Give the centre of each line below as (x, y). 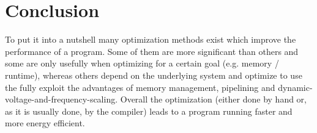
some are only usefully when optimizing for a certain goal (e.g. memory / (142, 63)
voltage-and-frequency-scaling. (62, 99)
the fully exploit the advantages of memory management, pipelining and (140, 87)
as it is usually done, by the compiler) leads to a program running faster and (149, 111)
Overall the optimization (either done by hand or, (213, 99)
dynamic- (295, 87)
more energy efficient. (45, 123)
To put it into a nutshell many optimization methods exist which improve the (151, 39)
